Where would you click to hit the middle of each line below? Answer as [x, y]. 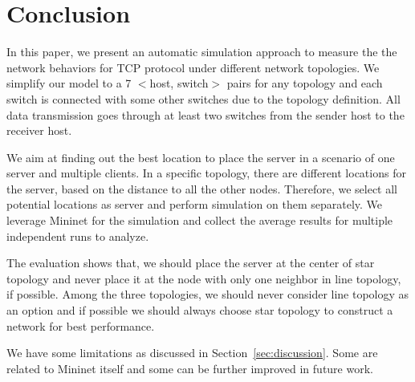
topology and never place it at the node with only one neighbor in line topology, [204, 278]
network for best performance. [81, 325]
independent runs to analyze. [78, 236]
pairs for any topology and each [305, 83]
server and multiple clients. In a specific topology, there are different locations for [206, 173]
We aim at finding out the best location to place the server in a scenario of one [201, 157]
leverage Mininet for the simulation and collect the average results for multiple [200, 220]
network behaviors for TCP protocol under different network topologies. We [193, 67]
